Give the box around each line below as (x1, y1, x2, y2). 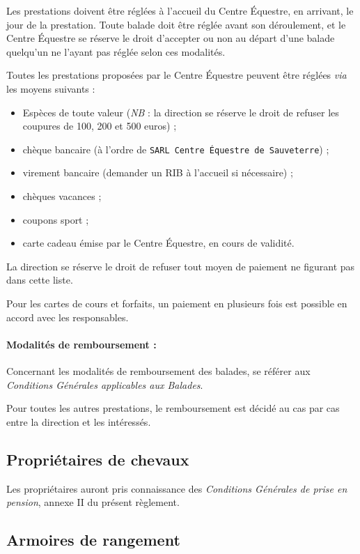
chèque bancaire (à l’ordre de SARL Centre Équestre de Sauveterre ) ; (22, 141, 329, 156)
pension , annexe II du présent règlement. (6, 495, 180, 509)
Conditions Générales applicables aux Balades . (6, 377, 203, 392)
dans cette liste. (6, 272, 73, 287)
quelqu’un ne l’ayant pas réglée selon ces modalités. (6, 44, 226, 59)
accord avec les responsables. (6, 309, 129, 324)
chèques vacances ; (22, 189, 102, 203)
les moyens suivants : (6, 81, 95, 95)
